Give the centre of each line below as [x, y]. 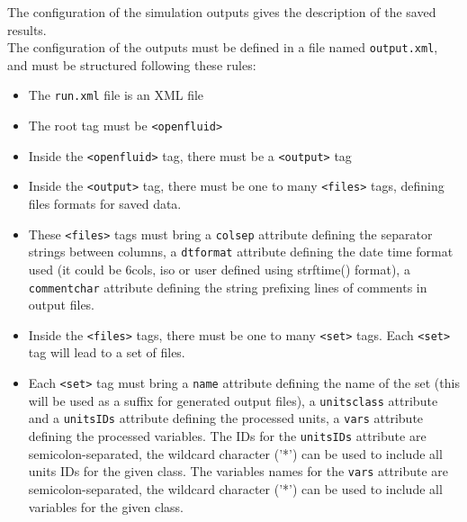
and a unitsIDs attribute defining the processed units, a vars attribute [226, 418]
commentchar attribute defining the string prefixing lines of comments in [228, 287]
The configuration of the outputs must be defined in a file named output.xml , [223, 47]
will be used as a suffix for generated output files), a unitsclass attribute [233, 400]
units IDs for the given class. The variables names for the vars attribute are [238, 471]
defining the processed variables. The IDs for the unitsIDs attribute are [227, 436]
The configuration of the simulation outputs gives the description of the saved [222, 12]
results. [27, 29]
